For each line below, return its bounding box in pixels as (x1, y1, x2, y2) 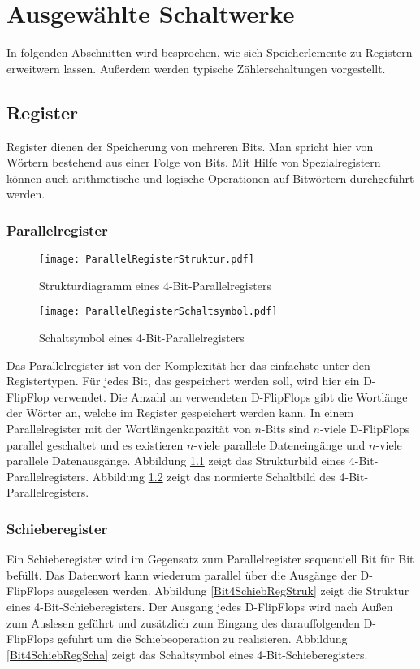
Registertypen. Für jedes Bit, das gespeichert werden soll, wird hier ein (6, 372, 360, 389)
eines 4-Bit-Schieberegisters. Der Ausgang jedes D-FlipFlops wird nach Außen (6, 597, 393, 615)
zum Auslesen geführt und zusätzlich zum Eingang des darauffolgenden (6, 614, 360, 631)
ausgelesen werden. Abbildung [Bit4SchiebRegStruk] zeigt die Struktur (57, 582, 409, 599)
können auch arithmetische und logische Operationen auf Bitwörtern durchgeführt (6, 169, 414, 186)
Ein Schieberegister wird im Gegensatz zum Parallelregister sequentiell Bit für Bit (6, 550, 414, 567)
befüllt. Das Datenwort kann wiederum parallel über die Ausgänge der (6, 566, 357, 583)
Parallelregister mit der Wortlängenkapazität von (6, 419, 251, 437)
